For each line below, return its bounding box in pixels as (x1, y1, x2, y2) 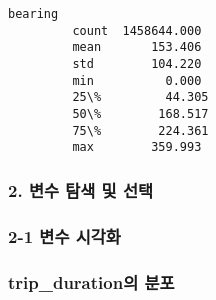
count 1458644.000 (72, 23, 202, 38)
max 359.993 (72, 140, 202, 155)
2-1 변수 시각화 (8, 223, 121, 248)
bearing (8, 7, 59, 21)
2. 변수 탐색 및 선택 (8, 177, 154, 202)
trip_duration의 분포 (8, 269, 175, 294)
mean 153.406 (72, 40, 202, 55)
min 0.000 (72, 73, 202, 88)
